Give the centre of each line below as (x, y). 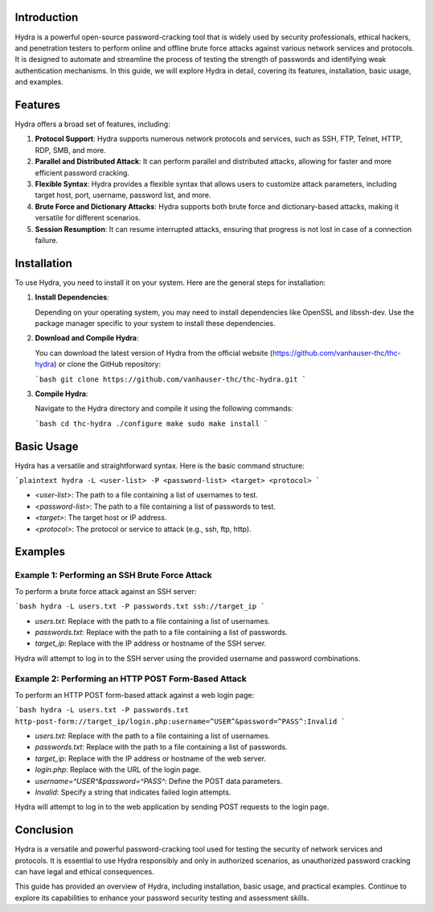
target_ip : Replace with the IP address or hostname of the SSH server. (151, 643)
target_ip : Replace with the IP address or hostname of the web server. (151, 758)
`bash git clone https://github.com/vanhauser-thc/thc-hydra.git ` (171, 379)
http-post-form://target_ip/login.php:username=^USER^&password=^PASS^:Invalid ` (180, 721)
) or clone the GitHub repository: (107, 364)
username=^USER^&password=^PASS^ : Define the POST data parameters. (159, 781)
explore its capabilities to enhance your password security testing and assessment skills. (162, 898)
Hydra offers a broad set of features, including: (92, 124)
